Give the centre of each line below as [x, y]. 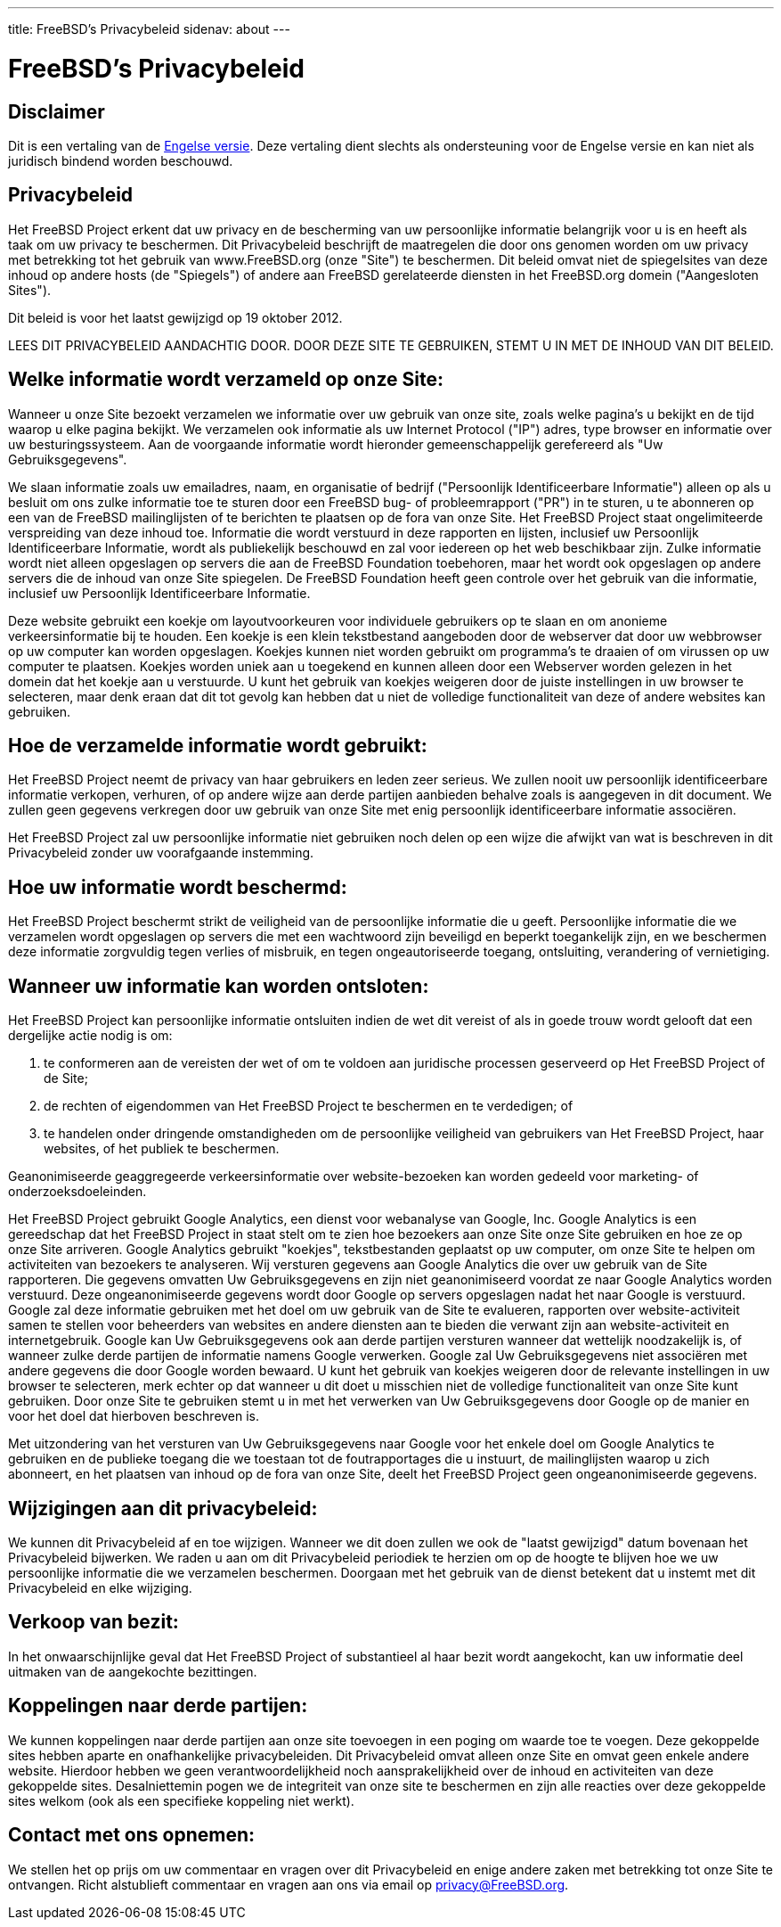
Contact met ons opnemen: [131, 1835]
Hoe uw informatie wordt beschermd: [178, 887]
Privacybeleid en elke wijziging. [100, 1587]
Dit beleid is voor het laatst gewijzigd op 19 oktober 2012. [175, 317]
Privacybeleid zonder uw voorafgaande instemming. [161, 853]
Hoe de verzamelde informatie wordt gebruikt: [218, 746]
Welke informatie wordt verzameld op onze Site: [226, 380]
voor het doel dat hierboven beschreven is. [134, 1416]
